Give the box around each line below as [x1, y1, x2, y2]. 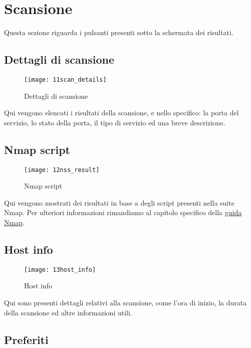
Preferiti [4, 331, 49, 347]
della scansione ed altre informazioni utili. [4, 307, 132, 317]
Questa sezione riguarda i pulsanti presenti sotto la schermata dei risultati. [4, 27, 233, 38]
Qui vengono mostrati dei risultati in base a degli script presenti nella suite [4, 197, 234, 208]
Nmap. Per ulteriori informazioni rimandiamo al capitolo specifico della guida [4, 207, 242, 218]
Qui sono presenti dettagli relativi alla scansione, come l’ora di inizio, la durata [4, 297, 247, 308]
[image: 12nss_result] [24, 166, 100, 173]
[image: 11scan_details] [24, 76, 107, 83]
